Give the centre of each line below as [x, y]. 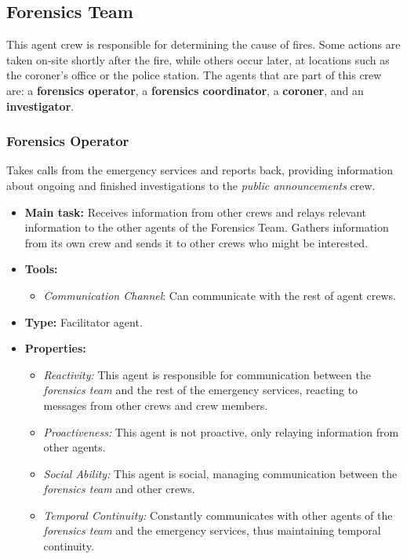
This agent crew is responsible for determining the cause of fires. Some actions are [203, 44]
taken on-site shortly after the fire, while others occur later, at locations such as [198, 59]
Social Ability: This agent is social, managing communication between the [220, 473]
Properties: [55, 348]
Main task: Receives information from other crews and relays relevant [196, 212]
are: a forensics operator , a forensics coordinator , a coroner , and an [185, 90]
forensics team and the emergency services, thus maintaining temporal [212, 530]
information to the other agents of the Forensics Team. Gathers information [207, 227]
